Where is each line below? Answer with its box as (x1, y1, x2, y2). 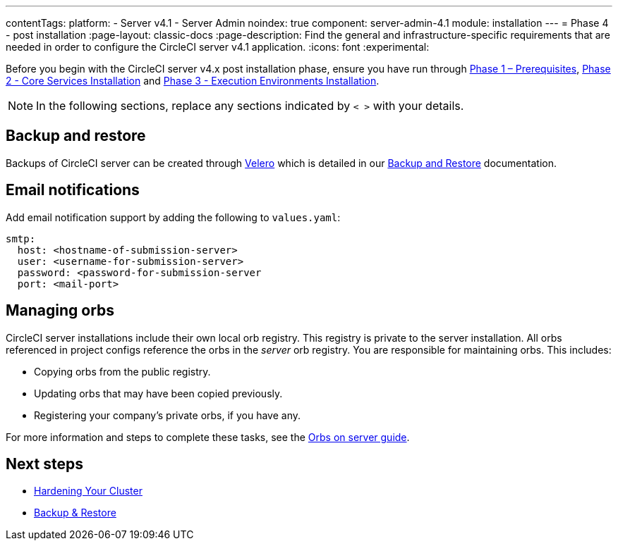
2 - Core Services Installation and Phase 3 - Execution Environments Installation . (6, 75, 380, 87)
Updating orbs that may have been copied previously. (34, 387, 283, 399)
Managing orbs (6, 302, 115, 320)
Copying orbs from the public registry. (34, 365, 211, 378)
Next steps (6, 454, 83, 473)
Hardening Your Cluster (34, 485, 143, 497)
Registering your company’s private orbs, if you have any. (34, 409, 301, 421)
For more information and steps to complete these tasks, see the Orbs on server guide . (6, 430, 410, 443)
